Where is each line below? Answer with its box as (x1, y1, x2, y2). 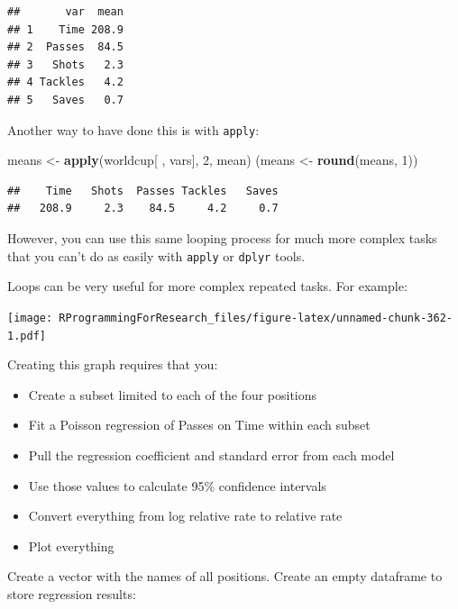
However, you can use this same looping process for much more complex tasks (7, 229, 437, 247)
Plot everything (28, 536, 114, 555)
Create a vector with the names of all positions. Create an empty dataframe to (7, 567, 443, 586)
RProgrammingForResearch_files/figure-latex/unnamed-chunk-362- (59, 311, 453, 324)
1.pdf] (7, 329, 46, 342)
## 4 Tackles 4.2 (7, 76, 124, 89)
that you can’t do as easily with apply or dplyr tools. (7, 246, 306, 265)
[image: (7, 311, 53, 324)
